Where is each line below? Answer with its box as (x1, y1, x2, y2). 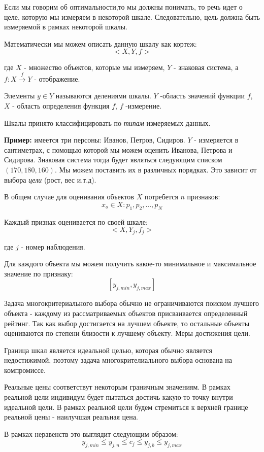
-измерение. (125, 100, 162, 111)
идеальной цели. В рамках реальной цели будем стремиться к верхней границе (4, 401, 248, 412)
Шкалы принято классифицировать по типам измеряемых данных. (4, 117, 211, 128)
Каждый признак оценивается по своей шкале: (4, 216, 148, 227)
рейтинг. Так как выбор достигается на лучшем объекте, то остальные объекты (4, 318, 250, 328)
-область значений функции (160, 90, 245, 101)
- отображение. (34, 73, 80, 84)
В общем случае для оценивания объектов (4, 191, 134, 202)
